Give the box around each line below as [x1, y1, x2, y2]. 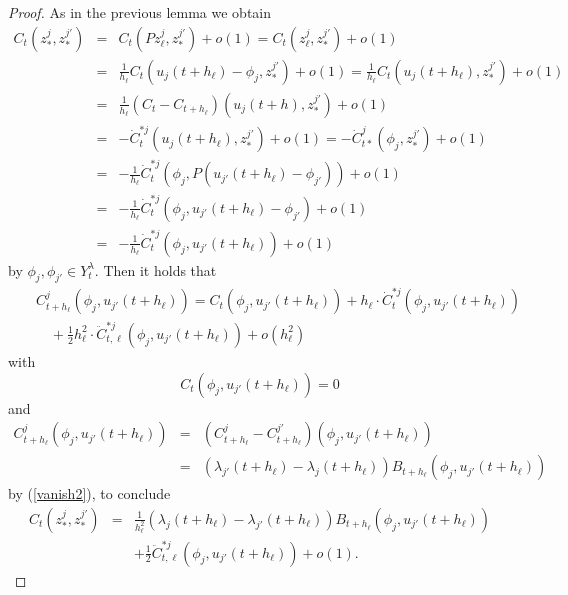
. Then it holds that [94, 259, 217, 280]
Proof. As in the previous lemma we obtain [8, 2, 272, 22]
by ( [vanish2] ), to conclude [8, 483, 171, 504]
